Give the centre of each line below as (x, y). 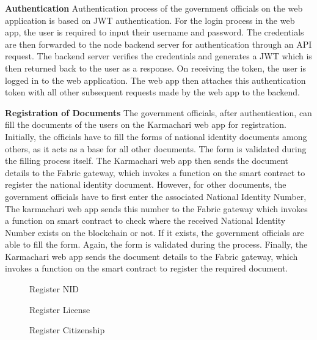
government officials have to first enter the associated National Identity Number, (156, 196)
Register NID (54, 289)
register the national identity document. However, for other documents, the (146, 184)
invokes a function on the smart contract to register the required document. (147, 268)
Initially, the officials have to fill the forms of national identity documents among (156, 136)
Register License (60, 309)
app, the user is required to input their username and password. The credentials (155, 32)
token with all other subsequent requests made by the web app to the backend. (152, 92)
